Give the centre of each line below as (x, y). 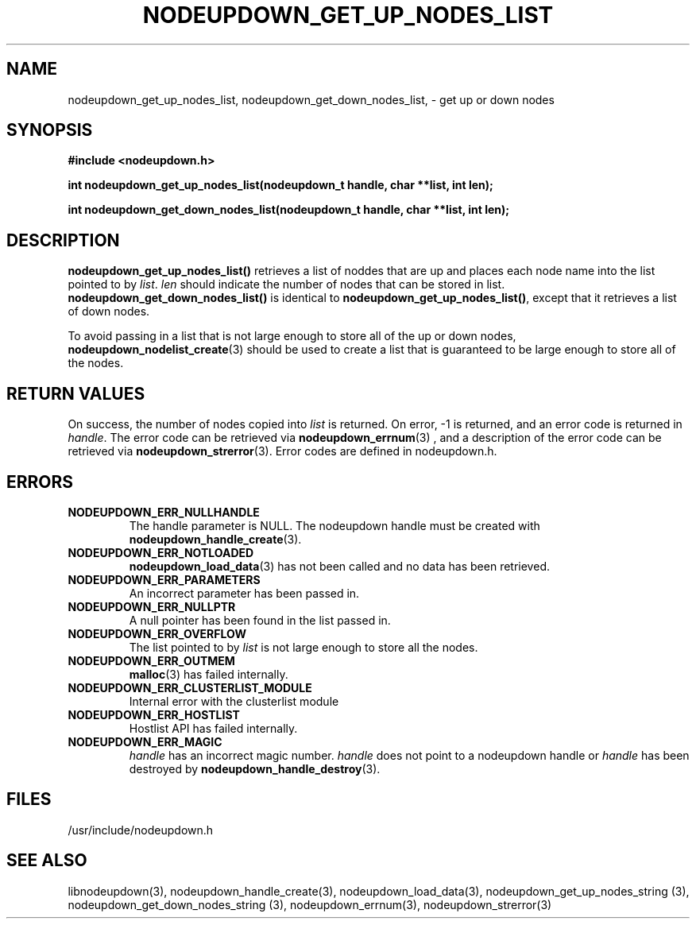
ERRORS (40, 482)
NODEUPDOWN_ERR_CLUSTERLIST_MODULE (190, 687)
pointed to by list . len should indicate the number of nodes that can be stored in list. (286, 284)
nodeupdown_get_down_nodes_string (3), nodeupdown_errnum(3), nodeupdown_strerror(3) (310, 904)
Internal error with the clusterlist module (234, 701)
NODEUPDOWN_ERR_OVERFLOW (157, 633)
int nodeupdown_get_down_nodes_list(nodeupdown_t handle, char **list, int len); (289, 210)
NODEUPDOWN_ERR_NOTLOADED (161, 552)
